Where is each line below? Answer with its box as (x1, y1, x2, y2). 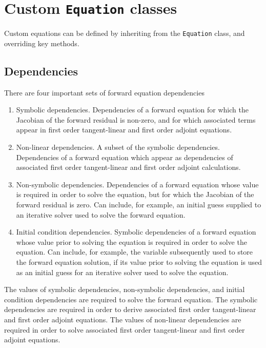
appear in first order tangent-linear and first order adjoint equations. (16, 124, 232, 135)
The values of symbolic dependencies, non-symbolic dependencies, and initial (4, 284, 245, 295)
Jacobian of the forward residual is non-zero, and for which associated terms (16, 114, 256, 125)
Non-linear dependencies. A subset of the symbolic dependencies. (16, 142, 220, 152)
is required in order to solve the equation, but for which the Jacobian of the (16, 189, 254, 200)
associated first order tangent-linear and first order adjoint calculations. (16, 162, 241, 172)
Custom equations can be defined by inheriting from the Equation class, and (4, 28, 245, 38)
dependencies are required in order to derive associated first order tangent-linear (4, 304, 256, 315)
